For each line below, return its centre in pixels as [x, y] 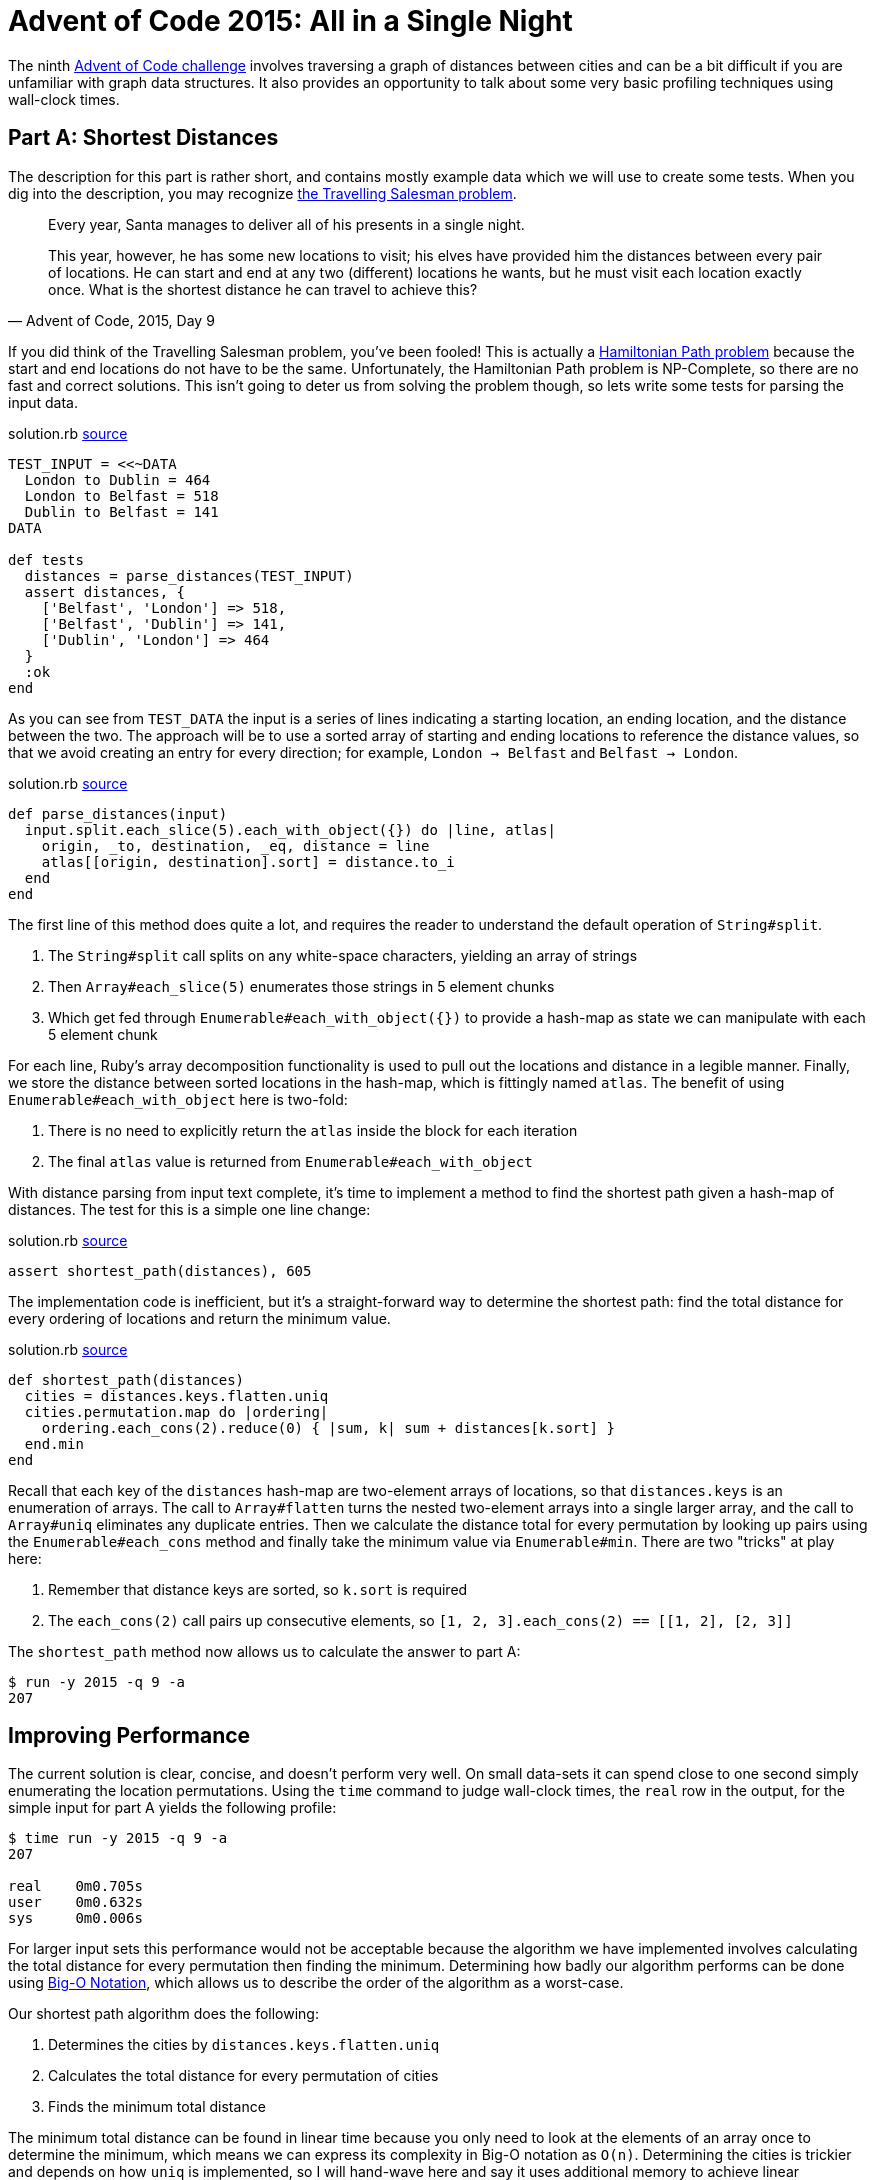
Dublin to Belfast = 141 [121, 511]
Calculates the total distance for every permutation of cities [243, 2076]
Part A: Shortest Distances [143, 138]
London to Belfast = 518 [121, 495]
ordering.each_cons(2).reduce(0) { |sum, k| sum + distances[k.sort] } [328, 1427]
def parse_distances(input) [118, 813]
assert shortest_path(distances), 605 [160, 1270]
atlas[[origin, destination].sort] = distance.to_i [248, 861]
